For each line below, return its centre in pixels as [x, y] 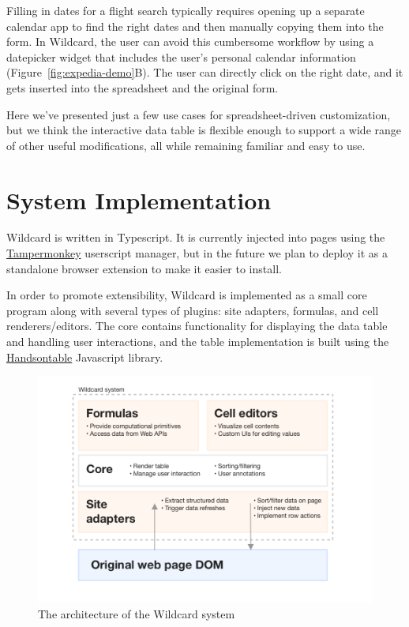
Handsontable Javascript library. [85, 357]
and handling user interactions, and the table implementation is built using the [198, 342]
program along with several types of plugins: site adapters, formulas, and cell [193, 310]
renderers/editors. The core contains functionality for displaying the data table [197, 326]
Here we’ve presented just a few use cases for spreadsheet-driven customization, [199, 114]
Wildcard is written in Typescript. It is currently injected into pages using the [196, 237]
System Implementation [139, 199]
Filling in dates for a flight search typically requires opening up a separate [186, 10]
